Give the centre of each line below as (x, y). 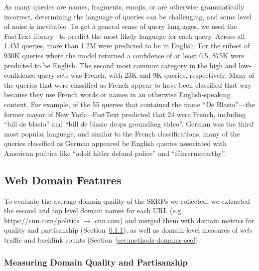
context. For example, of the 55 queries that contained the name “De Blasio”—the (129, 104)
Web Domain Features (63, 180)
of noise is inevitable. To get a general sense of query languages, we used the (121, 26)
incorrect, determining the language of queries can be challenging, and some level (128, 16)
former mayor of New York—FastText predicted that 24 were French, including (125, 114)
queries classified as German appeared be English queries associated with (116, 143)
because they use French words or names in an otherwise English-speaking (117, 94)
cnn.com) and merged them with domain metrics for (175, 220)
